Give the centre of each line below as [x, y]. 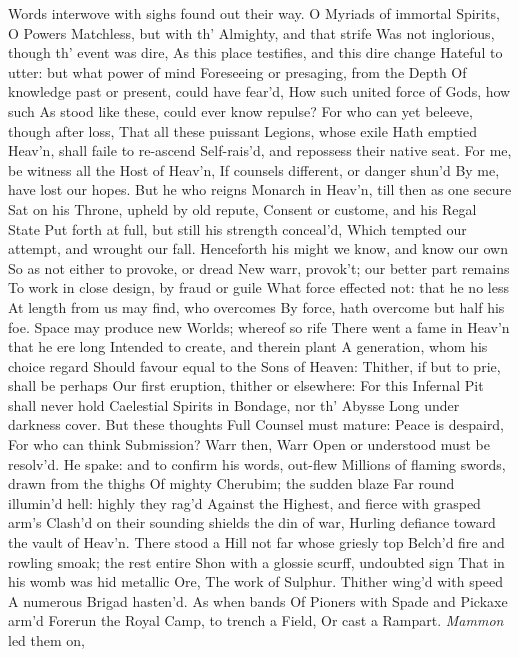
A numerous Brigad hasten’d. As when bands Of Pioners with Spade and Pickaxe [258, 600]
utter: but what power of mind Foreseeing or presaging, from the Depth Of [237, 71]
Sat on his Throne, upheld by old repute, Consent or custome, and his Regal [242, 208]
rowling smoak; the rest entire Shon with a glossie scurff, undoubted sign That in [256, 561]
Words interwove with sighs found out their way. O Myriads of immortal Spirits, [254, 13]
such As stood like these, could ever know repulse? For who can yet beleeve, [240, 110]
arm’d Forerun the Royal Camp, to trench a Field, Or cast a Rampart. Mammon [256, 620]
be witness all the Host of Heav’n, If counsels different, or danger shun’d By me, [254, 169]
